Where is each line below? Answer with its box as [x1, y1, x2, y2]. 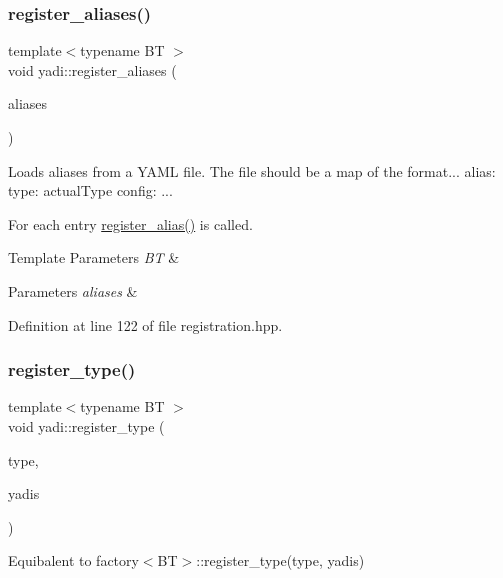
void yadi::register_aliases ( [8, 59, 177, 80]
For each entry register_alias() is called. [8, 213, 253, 234]
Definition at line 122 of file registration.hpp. [8, 314, 283, 335]
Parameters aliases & [8, 280, 138, 301]
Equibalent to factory [8, 550, 139, 571]
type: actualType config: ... [8, 180, 173, 201]
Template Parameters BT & [8, 247, 180, 268]
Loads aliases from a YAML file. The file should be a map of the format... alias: [8, 160, 496, 181]
